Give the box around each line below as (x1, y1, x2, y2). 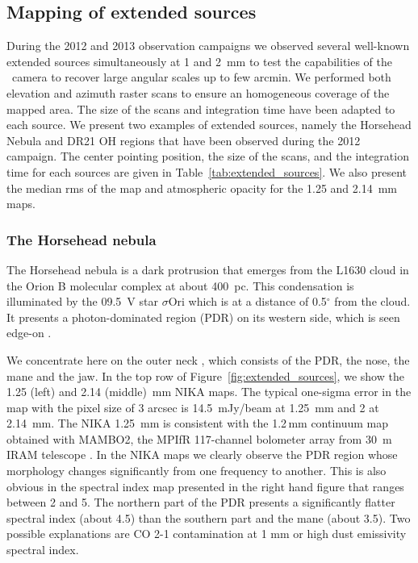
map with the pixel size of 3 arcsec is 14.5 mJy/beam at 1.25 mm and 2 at (6, 398, 379, 415)
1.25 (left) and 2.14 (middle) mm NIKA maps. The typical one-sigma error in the (6, 383, 412, 400)
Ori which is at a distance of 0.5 (168, 293, 327, 310)
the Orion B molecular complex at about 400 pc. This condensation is (6, 277, 354, 294)
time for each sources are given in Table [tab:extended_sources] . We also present (6, 163, 408, 180)
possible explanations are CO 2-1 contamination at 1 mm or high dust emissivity (6, 525, 407, 542)
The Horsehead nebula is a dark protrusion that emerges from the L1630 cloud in (6, 261, 409, 277)
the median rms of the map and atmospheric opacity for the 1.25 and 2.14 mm (6, 179, 398, 196)
